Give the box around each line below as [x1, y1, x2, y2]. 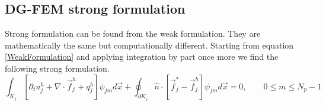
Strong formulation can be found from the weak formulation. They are [5, 27, 261, 40]
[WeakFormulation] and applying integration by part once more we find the [5, 50, 279, 63]
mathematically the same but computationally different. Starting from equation [5, 38, 294, 51]
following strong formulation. [5, 62, 110, 74]
